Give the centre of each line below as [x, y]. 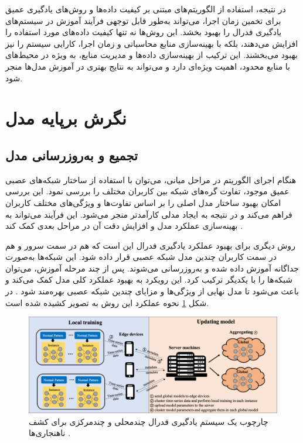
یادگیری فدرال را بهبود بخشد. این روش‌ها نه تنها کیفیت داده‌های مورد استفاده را [144, 32]
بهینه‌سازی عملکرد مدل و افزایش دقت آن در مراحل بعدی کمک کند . [124, 226]
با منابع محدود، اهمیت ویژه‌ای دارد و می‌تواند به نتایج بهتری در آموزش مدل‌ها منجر [148, 66]
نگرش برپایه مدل [66, 118]
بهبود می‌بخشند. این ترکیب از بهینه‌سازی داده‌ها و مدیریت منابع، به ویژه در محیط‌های [151, 55]
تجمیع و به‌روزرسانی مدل [72, 155]
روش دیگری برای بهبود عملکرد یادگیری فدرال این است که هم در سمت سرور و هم [150, 245]
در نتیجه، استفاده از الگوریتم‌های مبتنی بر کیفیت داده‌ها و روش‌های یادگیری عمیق [146, 9]
